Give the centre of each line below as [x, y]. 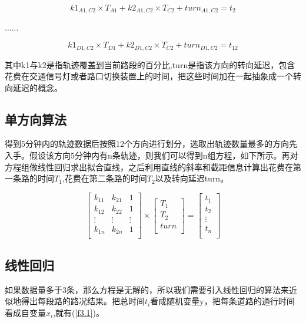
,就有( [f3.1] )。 [79, 312]
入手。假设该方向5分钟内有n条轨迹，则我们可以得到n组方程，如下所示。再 [147, 155]
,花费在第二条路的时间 [104, 178]
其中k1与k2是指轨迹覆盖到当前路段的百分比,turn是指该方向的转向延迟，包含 [150, 64]
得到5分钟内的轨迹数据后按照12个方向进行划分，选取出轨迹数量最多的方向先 [151, 144]
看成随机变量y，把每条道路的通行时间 [222, 301]
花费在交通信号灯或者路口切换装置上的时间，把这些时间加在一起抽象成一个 [149, 76]
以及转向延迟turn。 [192, 178]
